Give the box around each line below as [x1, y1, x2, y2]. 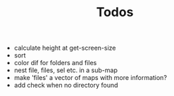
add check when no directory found [13, 81, 118, 90]
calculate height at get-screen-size [13, 43, 116, 53]
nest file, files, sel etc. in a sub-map [13, 66, 118, 74]
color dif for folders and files [13, 59, 97, 67]
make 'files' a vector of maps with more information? [13, 74, 168, 82]
